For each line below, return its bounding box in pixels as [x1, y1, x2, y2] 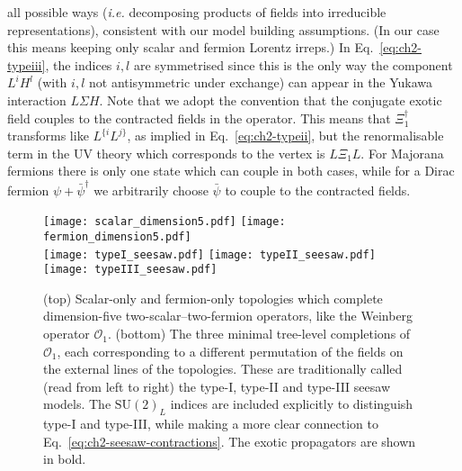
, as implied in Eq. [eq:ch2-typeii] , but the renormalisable [127, 126, 444, 145]
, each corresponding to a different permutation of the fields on [57, 341, 404, 360]
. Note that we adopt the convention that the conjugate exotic [99, 90, 442, 109]
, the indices [45, 55, 112, 74]
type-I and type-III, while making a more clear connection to [43, 414, 379, 433]
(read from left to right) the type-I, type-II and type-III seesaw [43, 376, 391, 395]
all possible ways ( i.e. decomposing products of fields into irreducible [7, 3, 386, 21]
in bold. [43, 449, 86, 468]
